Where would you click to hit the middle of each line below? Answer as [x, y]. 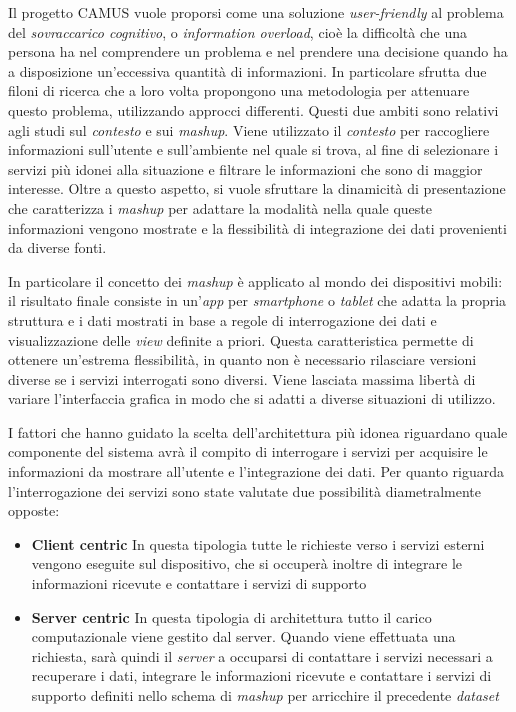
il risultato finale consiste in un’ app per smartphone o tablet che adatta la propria [257, 300]
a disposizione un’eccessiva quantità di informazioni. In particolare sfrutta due [247, 70]
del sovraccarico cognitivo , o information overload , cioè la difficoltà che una [237, 31]
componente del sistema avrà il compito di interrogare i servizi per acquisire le [248, 451]
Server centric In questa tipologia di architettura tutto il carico [231, 616]
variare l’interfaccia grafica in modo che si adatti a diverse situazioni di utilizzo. [252, 398]
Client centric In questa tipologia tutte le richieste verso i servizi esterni [258, 543]
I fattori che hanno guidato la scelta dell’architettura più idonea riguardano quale [258, 431]
